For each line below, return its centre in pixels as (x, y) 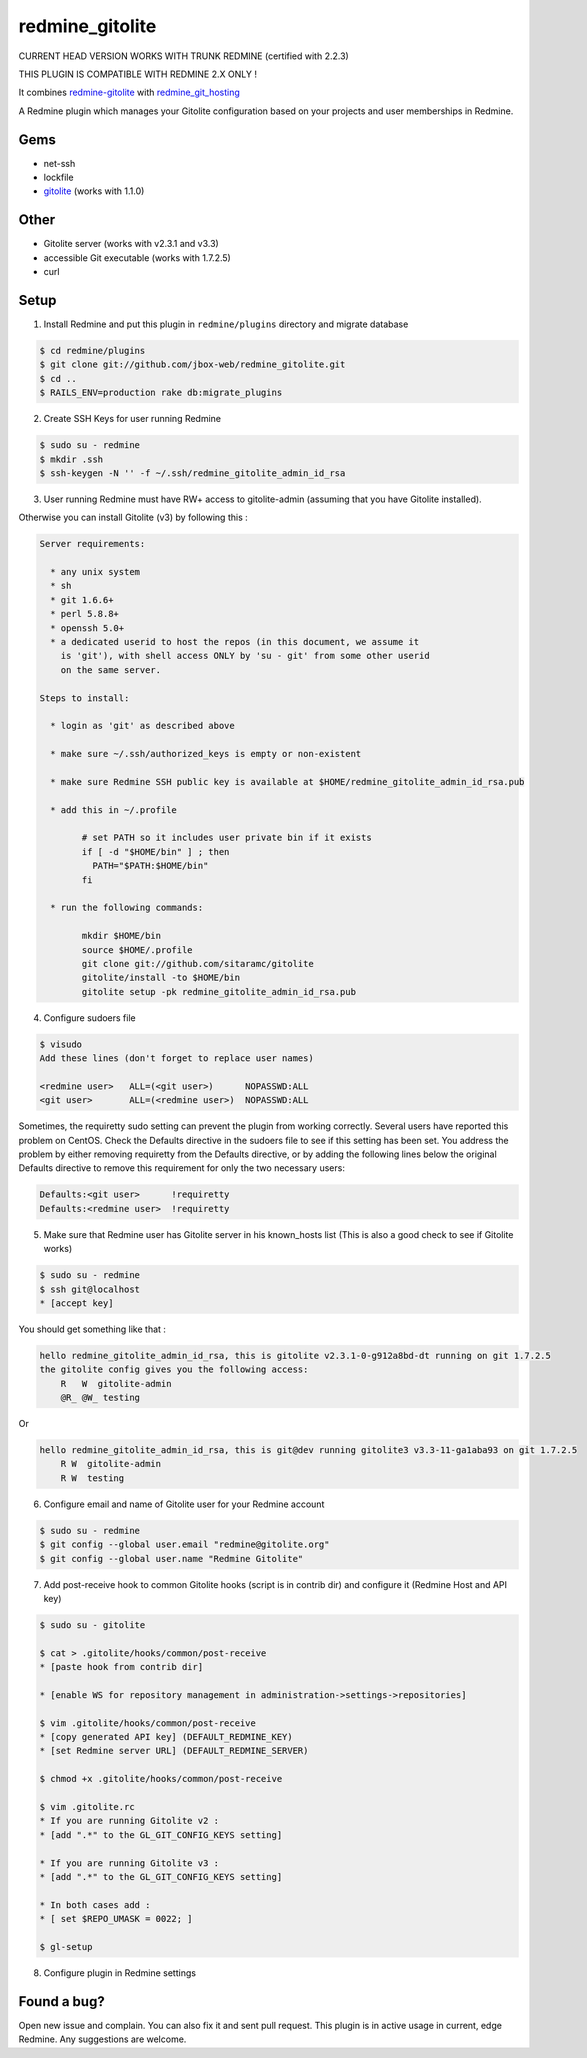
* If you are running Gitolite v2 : (129, 1821)
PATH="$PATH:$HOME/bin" (150, 866)
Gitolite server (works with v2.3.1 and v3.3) (131, 244)
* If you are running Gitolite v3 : (129, 1863)
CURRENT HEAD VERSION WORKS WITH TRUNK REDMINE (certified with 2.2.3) (183, 56)
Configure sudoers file (89, 1017)
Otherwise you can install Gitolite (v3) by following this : (133, 517)
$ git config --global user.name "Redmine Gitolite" (171, 1558)
